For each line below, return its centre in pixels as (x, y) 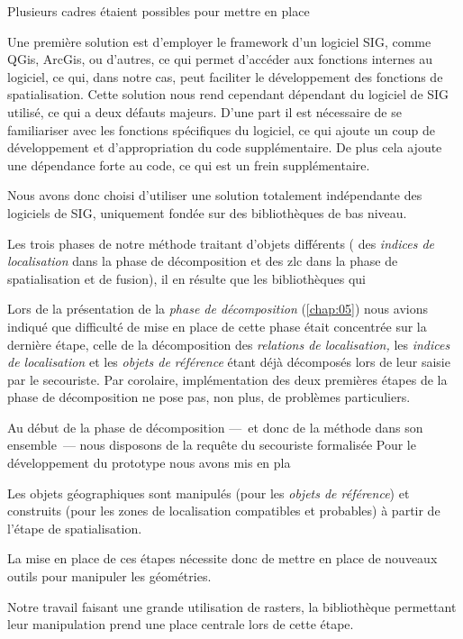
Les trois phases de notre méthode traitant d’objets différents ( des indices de (221, 243)
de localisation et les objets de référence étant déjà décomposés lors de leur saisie (229, 362)
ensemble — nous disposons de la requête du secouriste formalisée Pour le (212, 445)
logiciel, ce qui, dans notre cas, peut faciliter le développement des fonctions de (225, 76)
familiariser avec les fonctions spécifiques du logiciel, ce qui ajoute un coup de (221, 129)
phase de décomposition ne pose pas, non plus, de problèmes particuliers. (209, 397)
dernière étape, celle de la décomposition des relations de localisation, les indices (229, 344)
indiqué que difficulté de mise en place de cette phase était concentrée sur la (217, 326)
